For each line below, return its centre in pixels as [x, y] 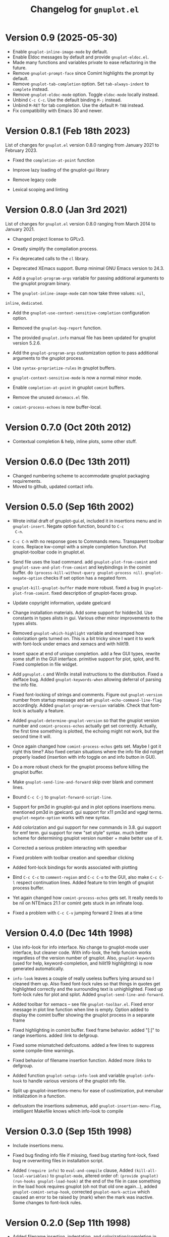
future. [19, 68]
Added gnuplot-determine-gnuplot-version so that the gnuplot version [86, 720]
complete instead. [31, 89]
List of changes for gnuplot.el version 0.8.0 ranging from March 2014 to [80, 223]
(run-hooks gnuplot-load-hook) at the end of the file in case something [87, 1181]
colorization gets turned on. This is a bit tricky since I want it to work [83, 638]
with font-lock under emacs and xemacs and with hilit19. [71, 644]
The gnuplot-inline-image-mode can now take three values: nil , [79, 293]
